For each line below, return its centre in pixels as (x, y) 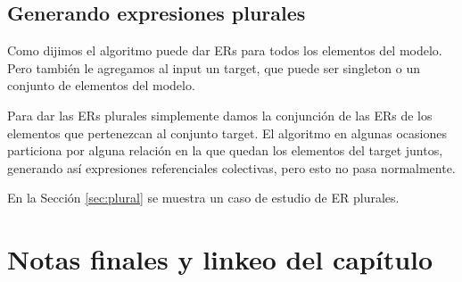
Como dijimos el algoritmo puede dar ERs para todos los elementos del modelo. (225, 50)
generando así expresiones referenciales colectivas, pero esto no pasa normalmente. (231, 167)
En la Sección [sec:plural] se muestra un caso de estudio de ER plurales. (203, 198)
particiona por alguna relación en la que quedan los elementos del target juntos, (225, 150)
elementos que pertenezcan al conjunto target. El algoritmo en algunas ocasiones (227, 133)
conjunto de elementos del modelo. (101, 85)
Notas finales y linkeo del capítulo (220, 259)
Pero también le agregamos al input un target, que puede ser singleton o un (214, 67)
